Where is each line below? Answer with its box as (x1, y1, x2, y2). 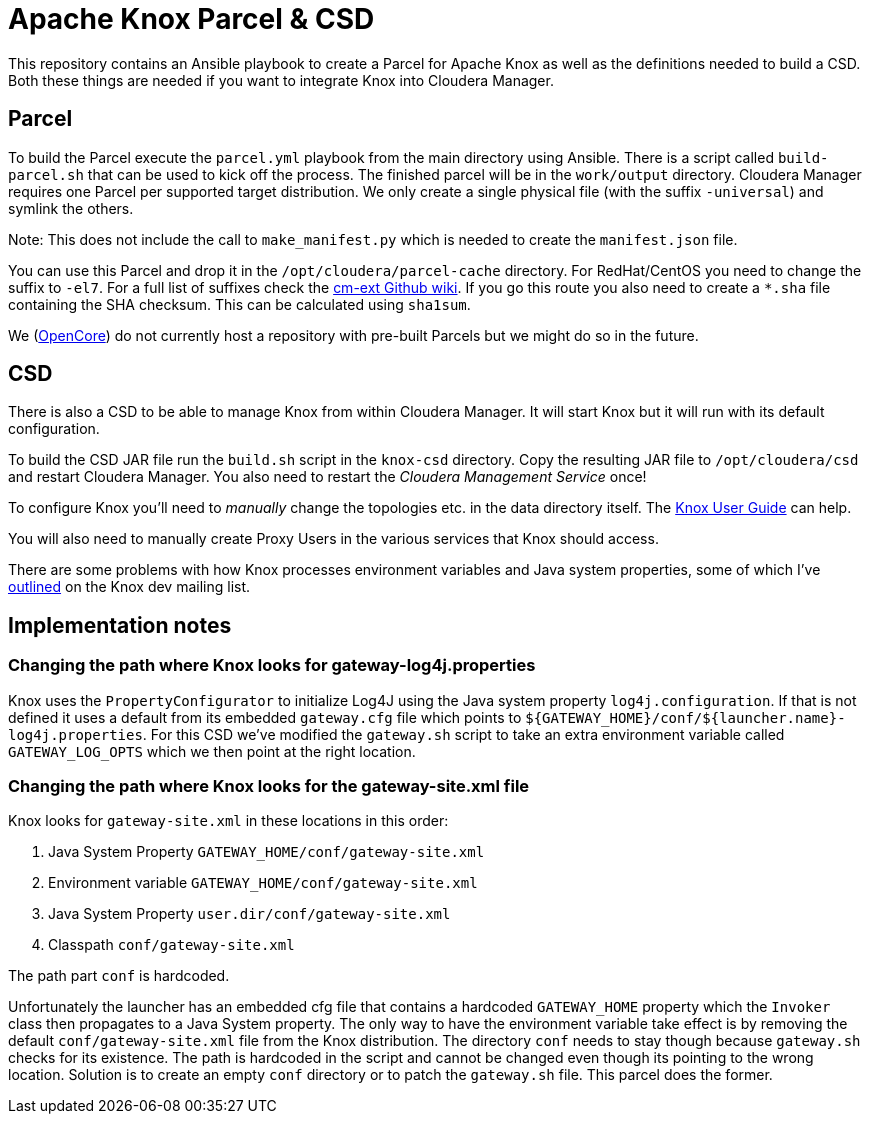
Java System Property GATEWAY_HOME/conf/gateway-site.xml (48, 843, 485, 861)
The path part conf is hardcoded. (8, 967, 230, 985)
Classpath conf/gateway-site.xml (48, 936, 295, 954)
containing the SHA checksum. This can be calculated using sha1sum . (8, 295, 471, 313)
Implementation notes (8, 612, 232, 638)
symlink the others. (8, 199, 134, 217)
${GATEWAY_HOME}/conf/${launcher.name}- (525, 709, 846, 726)
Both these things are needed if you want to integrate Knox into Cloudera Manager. (8, 71, 554, 89)
